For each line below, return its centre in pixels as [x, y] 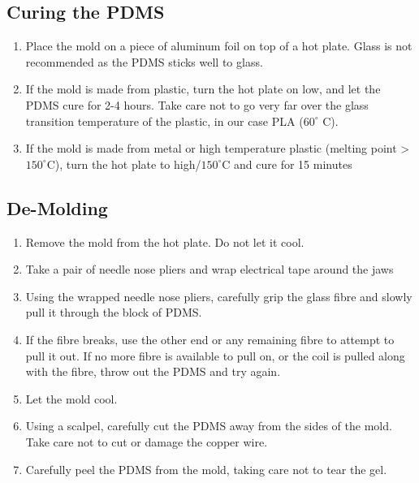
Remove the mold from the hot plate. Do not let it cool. [165, 241]
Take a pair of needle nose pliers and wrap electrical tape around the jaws [209, 269]
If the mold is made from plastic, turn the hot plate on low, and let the [203, 89]
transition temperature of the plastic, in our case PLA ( [164, 121]
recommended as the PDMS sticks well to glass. [144, 61]
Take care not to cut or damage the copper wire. [147, 441]
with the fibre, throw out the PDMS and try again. [153, 371]
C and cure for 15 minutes [287, 164]
